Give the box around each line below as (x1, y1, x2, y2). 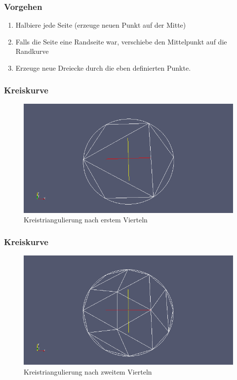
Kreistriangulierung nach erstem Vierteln (24, 214, 148, 225)
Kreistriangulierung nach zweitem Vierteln (24, 366, 152, 377)
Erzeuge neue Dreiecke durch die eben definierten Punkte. (15, 63, 191, 73)
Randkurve (15, 46, 49, 56)
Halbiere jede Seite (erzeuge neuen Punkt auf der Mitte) (15, 20, 186, 30)
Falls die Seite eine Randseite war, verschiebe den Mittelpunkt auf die (15, 36, 227, 46)
